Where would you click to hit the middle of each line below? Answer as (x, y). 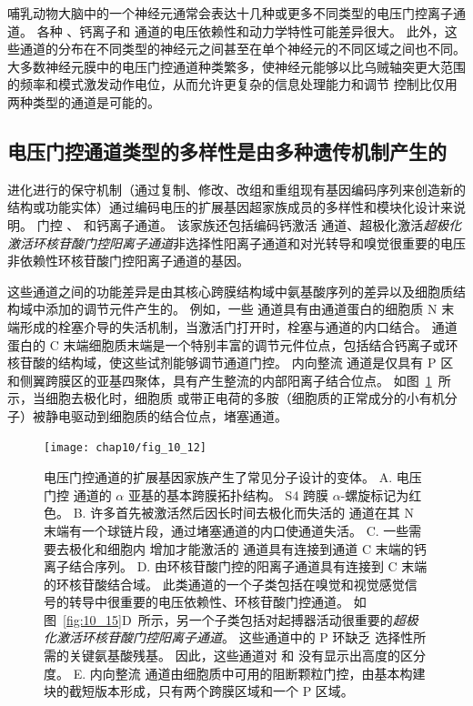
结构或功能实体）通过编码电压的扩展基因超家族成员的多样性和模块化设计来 (230, 207)
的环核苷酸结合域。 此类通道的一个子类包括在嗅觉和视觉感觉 (224, 584)
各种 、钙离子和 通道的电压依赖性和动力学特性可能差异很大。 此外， (241, 30)
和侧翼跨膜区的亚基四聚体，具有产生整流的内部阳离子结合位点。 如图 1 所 (229, 380)
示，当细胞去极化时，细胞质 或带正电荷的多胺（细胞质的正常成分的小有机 (226, 398)
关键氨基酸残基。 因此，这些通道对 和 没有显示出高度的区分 (247, 656)
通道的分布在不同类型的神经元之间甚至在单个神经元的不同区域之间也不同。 (242, 49)
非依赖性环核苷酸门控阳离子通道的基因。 (128, 261)
